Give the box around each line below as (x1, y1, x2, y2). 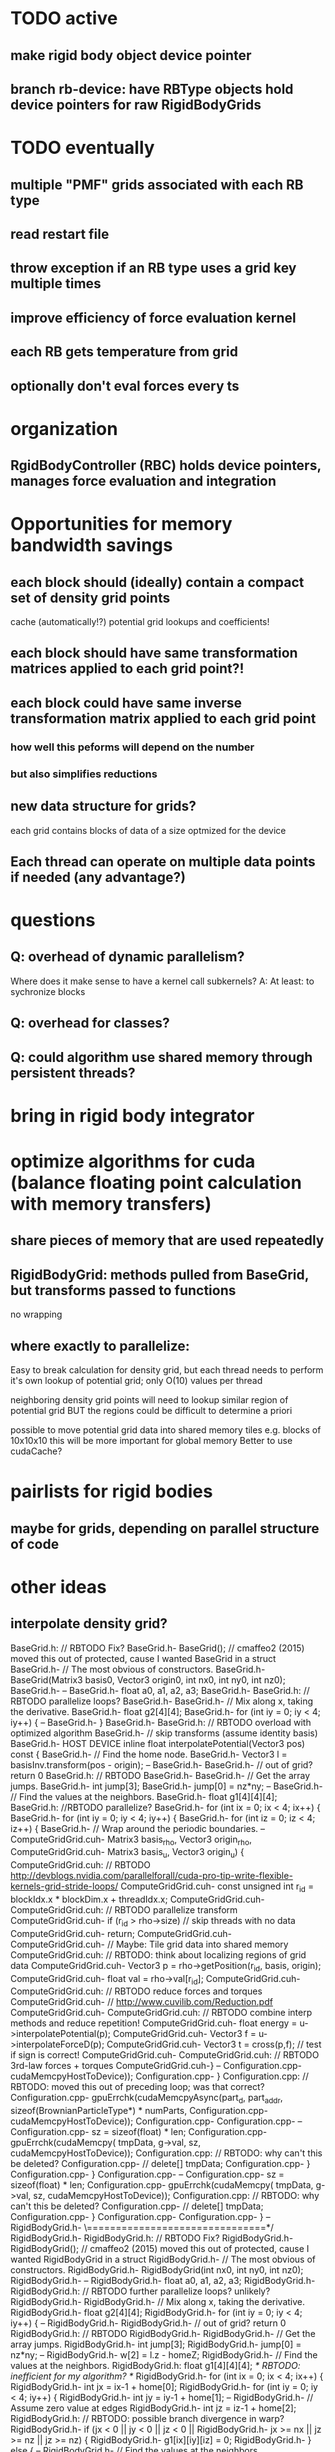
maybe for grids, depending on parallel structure (10, 1520, 320, 1537)
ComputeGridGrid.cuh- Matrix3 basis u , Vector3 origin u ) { (10, 1846, 245, 1861)
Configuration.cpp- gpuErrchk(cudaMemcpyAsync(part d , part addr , (10, 2092, 283, 2106)
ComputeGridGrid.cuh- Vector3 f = (112, 2028, 257, 2040)
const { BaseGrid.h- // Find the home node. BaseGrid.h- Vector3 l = (10, 1748, 288, 1760)
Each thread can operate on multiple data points (10, 853, 316, 870)
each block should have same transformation (10, 645, 298, 662)
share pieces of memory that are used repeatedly (10, 1232, 325, 1249)
